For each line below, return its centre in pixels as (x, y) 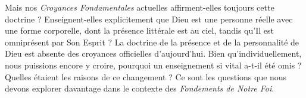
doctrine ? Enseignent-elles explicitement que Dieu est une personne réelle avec (149, 19)
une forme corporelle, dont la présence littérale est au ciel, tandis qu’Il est (139, 30)
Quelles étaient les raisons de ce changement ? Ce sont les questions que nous (146, 76)
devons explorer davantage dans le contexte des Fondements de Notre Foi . (140, 88)
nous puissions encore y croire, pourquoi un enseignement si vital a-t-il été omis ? (153, 65)
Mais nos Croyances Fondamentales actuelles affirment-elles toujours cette (140, 7)
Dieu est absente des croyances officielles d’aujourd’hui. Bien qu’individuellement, (153, 53)
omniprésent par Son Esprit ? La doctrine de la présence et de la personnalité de (152, 42)
